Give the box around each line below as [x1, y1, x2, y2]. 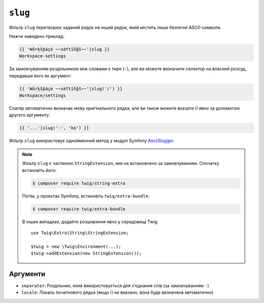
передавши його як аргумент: [9, 72, 72, 78]
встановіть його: [22, 167, 57, 173]
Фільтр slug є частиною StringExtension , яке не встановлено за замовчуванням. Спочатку [22, 161, 220, 166]
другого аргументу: [9, 112, 50, 118]
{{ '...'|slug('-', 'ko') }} [19, 125, 89, 131]
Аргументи [9, 270, 45, 278]
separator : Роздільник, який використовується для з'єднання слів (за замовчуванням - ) [21, 282, 209, 288]
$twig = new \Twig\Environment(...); [31, 244, 122, 249]
